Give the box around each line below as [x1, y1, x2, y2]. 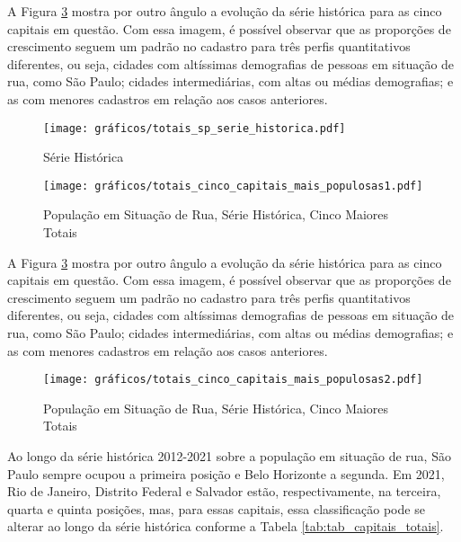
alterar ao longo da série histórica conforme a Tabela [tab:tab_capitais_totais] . [7, 517, 444, 536]
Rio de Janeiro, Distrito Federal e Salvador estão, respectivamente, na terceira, [7, 482, 441, 501]
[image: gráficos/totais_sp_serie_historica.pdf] [43, 121, 346, 135]
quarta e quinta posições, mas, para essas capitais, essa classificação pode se [7, 499, 425, 518]
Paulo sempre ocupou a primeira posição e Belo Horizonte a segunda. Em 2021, [7, 464, 445, 483]
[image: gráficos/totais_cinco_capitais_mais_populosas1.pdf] [43, 179, 423, 192]
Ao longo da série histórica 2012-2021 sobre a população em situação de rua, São [7, 447, 451, 466]
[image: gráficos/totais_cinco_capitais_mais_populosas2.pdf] [43, 373, 423, 387]
